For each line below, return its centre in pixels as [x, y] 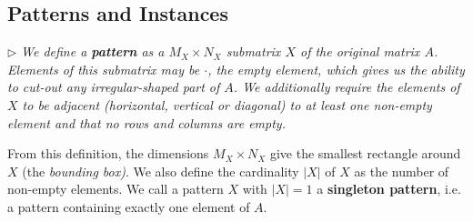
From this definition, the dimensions [108, 153]
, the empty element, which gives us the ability [336, 69]
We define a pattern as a [93, 51]
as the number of [402, 171]
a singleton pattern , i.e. [389, 189]
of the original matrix [360, 51]
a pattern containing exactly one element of [129, 206]
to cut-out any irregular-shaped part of [114, 87]
